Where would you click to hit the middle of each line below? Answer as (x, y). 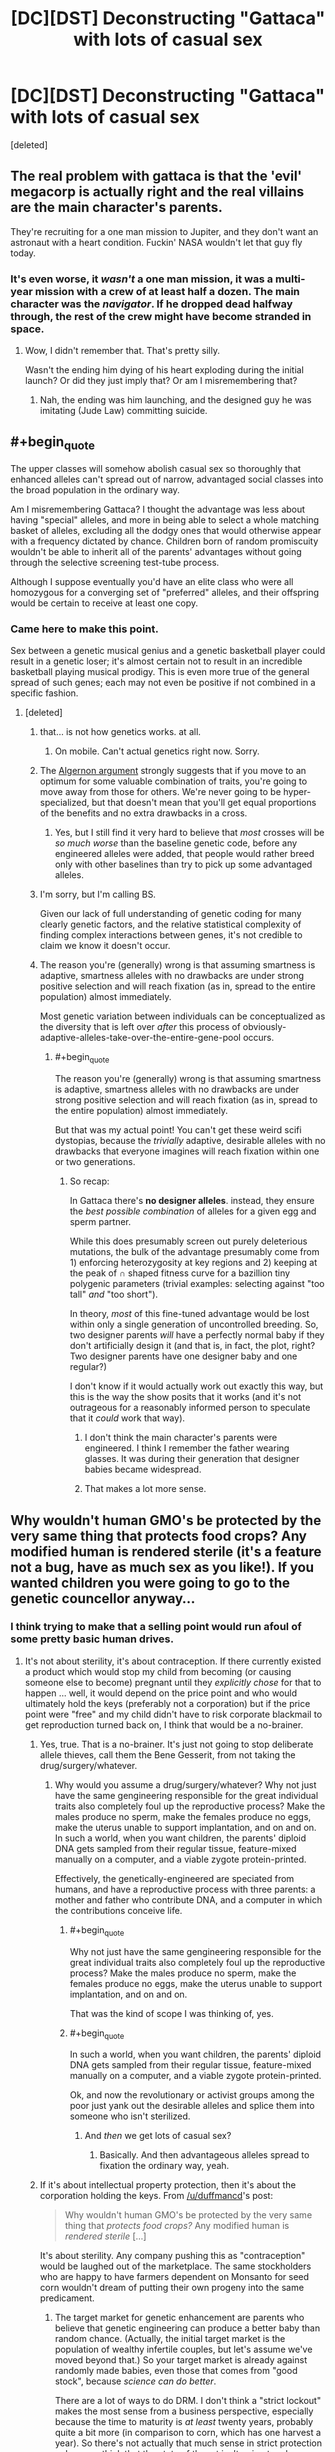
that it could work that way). (127, 1418)
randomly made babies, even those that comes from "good (176, 2371)
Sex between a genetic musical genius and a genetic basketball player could (168, 651)
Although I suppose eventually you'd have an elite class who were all (152, 582)
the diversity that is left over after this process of (140, 1027)
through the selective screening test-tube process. (115, 563)
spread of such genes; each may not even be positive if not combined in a (163, 683)
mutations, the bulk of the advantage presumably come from (194, 1252)
